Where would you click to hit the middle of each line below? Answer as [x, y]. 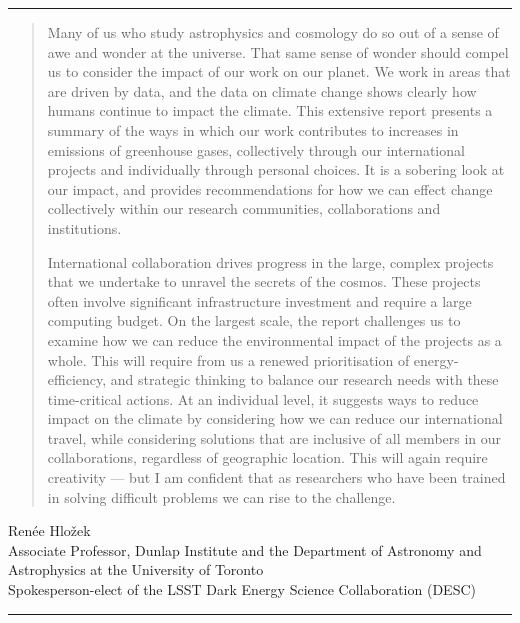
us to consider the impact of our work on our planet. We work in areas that [279, 71]
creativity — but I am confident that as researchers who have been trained [276, 477]
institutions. [84, 227]
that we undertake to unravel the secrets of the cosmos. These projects [264, 281]
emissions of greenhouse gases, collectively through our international [256, 149]
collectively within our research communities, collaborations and [244, 208]
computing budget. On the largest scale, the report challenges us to [254, 320]
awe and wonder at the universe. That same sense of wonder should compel [278, 51]
